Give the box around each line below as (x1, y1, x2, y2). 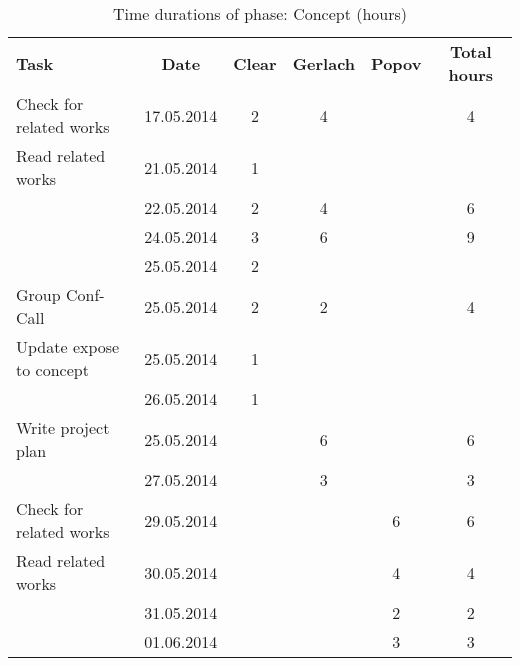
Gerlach (292, 51, 356, 75)
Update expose (16, 335, 120, 358)
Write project (16, 416, 110, 439)
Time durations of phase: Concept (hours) (112, 2, 408, 25)
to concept (16, 358, 89, 381)
